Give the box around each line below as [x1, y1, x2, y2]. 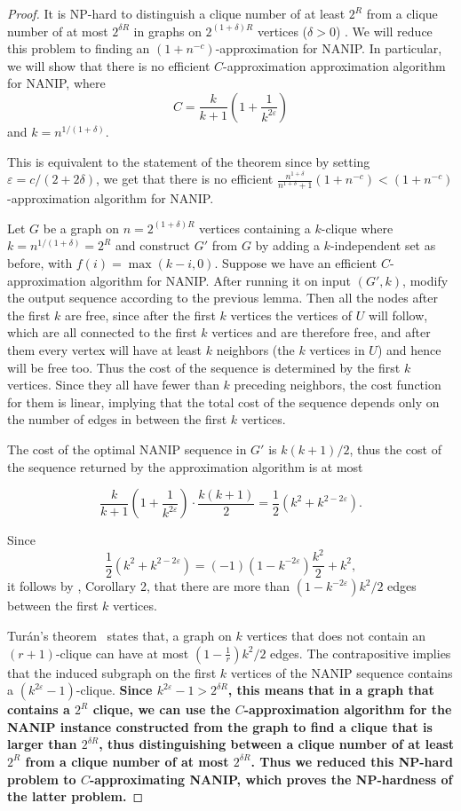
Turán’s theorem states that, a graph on [7, 626, 232, 644]
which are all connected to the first [7, 323, 197, 342]
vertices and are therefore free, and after [211, 323, 431, 342]
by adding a [255, 236, 320, 255]
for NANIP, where [7, 74, 106, 92]
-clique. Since [76, 681, 153, 699]
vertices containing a [199, 218, 311, 237]
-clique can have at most [55, 643, 189, 662]
